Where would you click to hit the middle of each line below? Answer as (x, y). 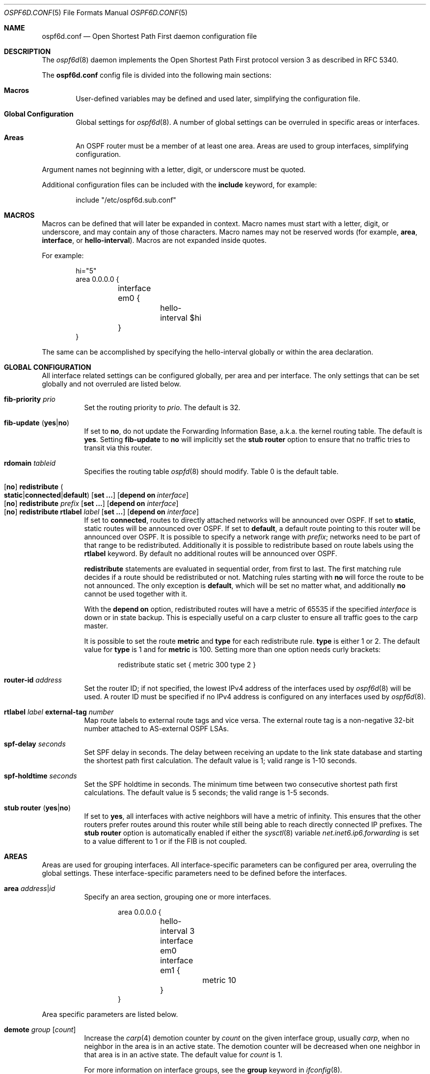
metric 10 (219, 980)
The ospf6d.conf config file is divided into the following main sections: (157, 75)
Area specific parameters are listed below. (110, 1014)
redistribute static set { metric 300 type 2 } (187, 665)
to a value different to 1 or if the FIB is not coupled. (165, 841)
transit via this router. (118, 448)
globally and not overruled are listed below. (111, 384)
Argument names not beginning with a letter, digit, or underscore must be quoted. (174, 169)
